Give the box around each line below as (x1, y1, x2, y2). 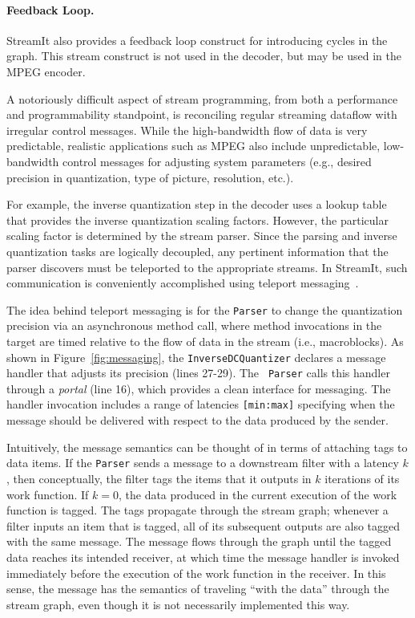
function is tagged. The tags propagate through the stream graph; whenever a (6, 502, 389, 518)
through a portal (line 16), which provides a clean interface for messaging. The (6, 380, 391, 396)
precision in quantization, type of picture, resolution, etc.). (6, 169, 294, 185)
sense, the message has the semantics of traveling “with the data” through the (6, 580, 389, 597)
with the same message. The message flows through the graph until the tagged (6, 533, 392, 550)
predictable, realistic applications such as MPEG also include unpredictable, (6, 137, 381, 154)
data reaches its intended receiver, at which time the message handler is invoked (6, 548, 400, 565)
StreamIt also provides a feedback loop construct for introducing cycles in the (6, 31, 388, 48)
